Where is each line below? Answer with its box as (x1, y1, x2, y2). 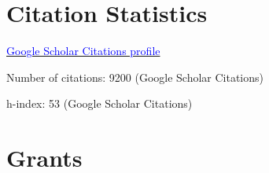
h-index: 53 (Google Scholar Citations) (6, 95, 193, 112)
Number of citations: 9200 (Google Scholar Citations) (6, 68, 264, 85)
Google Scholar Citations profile (6, 42, 160, 59)
